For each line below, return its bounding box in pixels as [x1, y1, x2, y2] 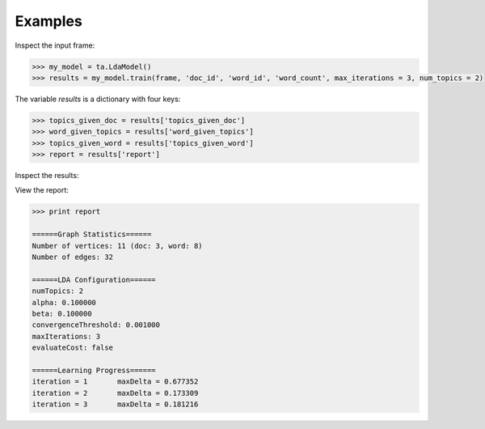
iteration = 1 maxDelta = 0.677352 [32, 377, 199, 386]
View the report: [15, 185, 69, 195]
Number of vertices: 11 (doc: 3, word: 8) [32, 241, 203, 250]
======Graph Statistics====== [32, 230, 152, 239]
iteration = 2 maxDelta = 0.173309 [32, 389, 199, 397]
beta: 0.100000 [32, 308, 92, 318]
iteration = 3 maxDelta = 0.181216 [32, 400, 199, 409]
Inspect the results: [15, 171, 79, 181]
